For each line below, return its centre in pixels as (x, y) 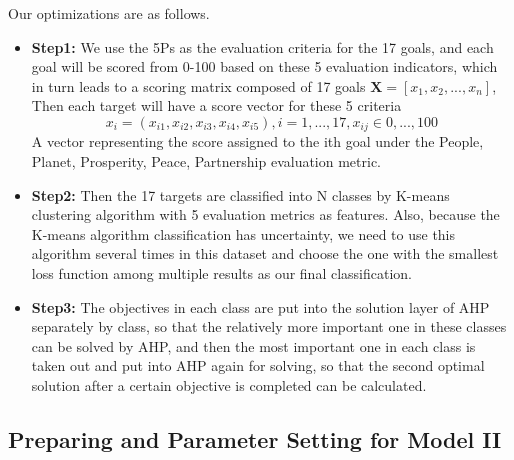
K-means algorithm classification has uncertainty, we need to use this (243, 233)
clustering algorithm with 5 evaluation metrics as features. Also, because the (265, 214)
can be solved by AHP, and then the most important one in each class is (253, 345)
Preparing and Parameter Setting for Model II (255, 438)
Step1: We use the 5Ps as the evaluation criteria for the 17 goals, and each (262, 46)
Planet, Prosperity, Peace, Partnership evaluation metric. (206, 161)
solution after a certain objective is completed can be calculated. (229, 384)
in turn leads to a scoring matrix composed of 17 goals (198, 85)
